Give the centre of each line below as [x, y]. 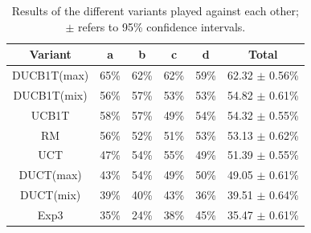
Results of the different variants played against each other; [155, 10]
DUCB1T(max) [51, 75]
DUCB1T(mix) [50, 94]
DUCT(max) [50, 175]
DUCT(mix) [51, 195]
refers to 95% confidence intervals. [162, 26]
